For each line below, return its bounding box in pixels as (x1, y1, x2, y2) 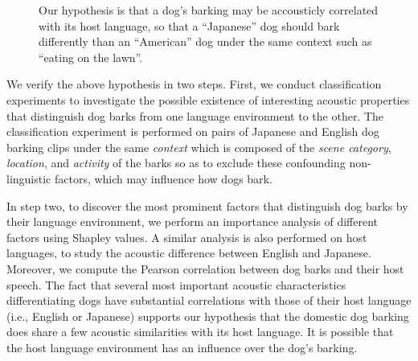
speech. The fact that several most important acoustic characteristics (6, 276, 346, 293)
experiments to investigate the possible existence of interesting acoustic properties (6, 91, 410, 108)
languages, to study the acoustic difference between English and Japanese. (6, 244, 371, 261)
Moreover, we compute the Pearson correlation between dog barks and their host (6, 260, 404, 277)
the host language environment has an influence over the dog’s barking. (6, 338, 358, 355)
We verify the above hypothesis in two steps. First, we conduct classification (6, 76, 382, 92)
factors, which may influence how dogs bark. (54, 170, 273, 187)
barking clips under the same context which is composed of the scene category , (6, 138, 391, 155)
